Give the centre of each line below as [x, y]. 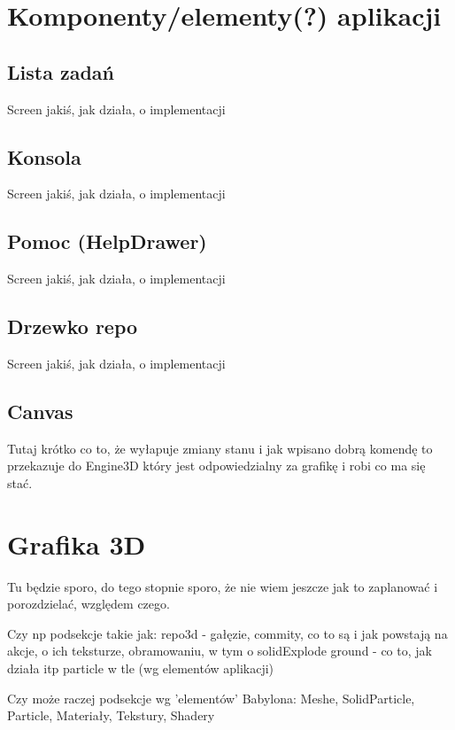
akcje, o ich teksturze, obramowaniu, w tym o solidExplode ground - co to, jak [220, 651]
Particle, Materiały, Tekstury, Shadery [111, 715]
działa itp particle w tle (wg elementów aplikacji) [141, 668]
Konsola [44, 156]
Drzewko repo [73, 326]
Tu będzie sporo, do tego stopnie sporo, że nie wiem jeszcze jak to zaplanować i [223, 586]
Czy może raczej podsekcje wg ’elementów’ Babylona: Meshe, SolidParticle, [211, 698]
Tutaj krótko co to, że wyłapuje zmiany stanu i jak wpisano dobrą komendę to [220, 448]
